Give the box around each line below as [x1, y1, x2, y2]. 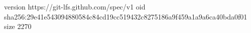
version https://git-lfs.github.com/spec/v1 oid [4, 1, 146, 11]
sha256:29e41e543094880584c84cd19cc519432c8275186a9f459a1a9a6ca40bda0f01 [4, 11, 247, 21]
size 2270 [4, 21, 32, 31]
